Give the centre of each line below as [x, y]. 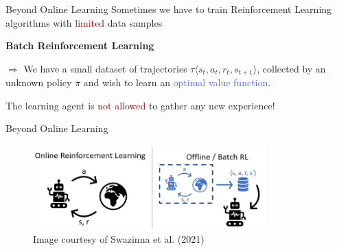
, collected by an [291, 68]
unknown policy [39, 82]
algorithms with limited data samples [84, 22]
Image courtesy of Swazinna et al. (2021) [119, 238]
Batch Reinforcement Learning [80, 45]
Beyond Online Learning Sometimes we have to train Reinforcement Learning [169, 9]
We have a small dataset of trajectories [105, 68]
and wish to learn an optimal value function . [177, 82]
